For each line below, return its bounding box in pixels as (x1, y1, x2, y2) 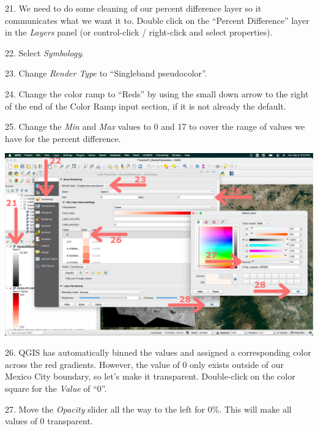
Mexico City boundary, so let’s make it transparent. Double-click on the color (5, 370, 295, 383)
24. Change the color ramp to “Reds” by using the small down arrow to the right (5, 87, 309, 100)
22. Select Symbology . (5, 46, 84, 59)
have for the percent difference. (5, 132, 121, 144)
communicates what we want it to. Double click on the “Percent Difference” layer (5, 13, 309, 26)
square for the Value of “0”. (5, 382, 107, 394)
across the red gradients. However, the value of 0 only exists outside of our (5, 358, 284, 370)
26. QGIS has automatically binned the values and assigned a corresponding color (5, 346, 311, 359)
